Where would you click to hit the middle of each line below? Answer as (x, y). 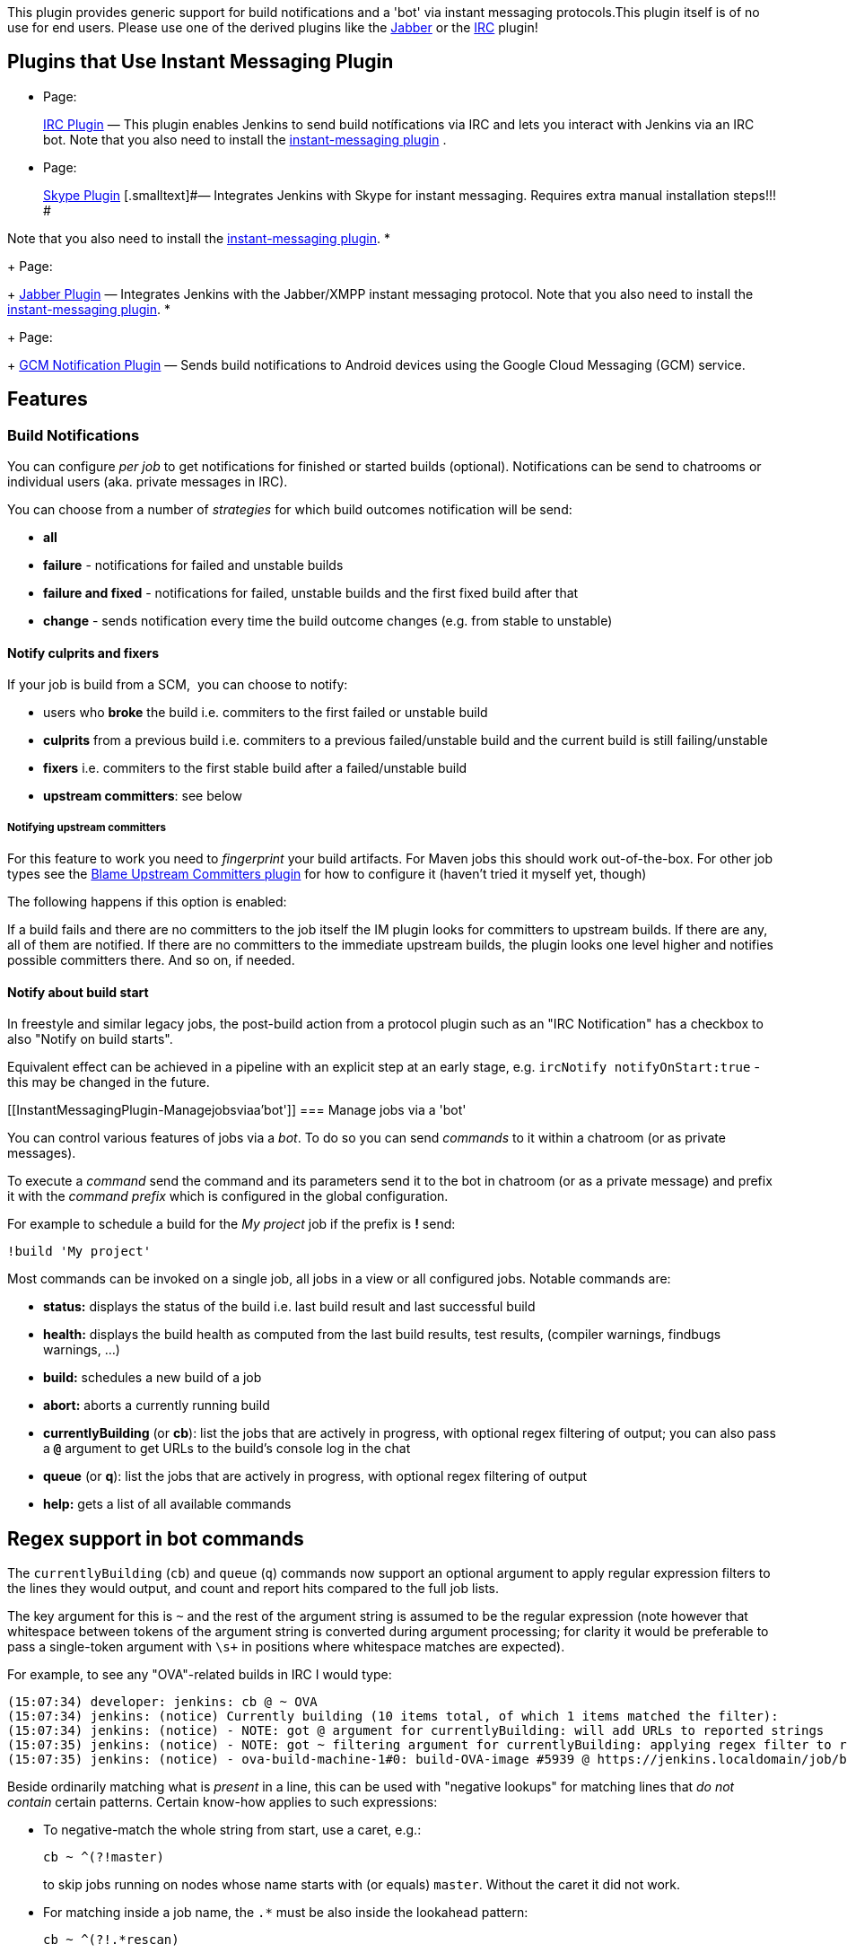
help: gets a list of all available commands (167, 1504)
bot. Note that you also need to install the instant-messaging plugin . (245, 139)
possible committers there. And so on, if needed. (151, 960)
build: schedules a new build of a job (153, 1378)
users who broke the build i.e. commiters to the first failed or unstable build (266, 713)
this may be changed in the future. (109, 1082)
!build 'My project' (79, 1252)
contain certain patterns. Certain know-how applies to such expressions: (223, 1802)
